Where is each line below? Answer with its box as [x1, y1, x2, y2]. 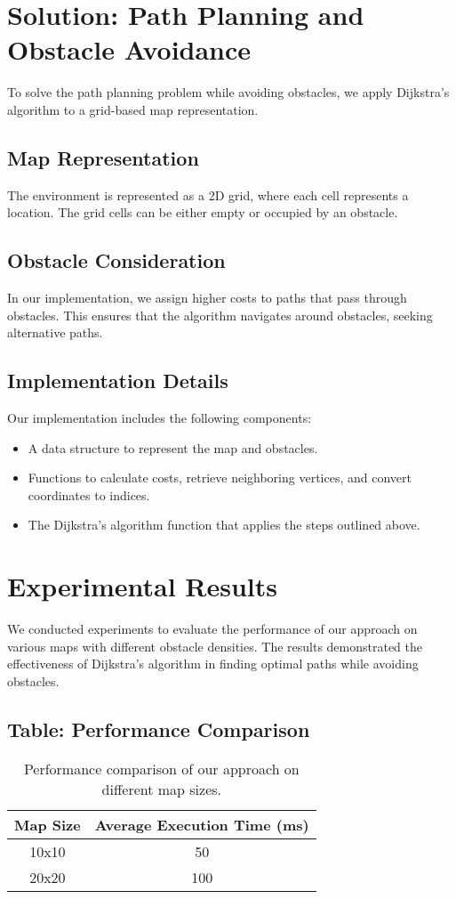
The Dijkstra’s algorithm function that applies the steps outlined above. [28, 515, 420, 534]
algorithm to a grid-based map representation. [7, 100, 259, 118]
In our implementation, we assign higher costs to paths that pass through [7, 288, 407, 307]
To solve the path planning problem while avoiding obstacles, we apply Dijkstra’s [7, 83, 450, 101]
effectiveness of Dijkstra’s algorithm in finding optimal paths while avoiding [7, 654, 419, 673]
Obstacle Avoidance [7, 31, 252, 68]
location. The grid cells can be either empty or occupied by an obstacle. [7, 203, 398, 222]
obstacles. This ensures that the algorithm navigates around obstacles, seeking [7, 305, 433, 324]
